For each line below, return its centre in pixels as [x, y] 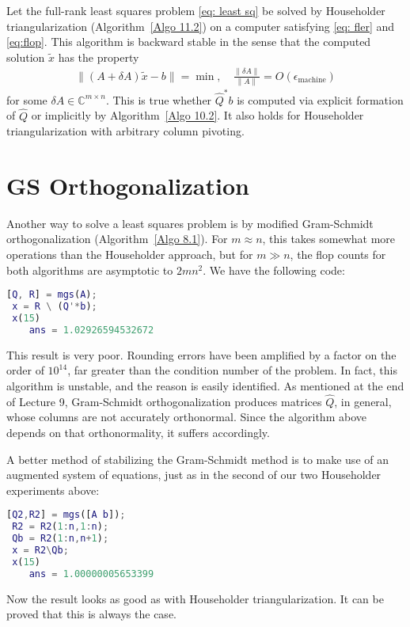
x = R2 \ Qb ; [40, 550]
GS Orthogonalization [128, 185]
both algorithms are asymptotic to [90, 270]
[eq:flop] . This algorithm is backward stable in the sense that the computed [189, 42]
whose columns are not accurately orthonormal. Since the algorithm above [186, 417]
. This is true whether [159, 99]
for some [27, 99]
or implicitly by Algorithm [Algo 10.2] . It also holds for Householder [197, 115]
